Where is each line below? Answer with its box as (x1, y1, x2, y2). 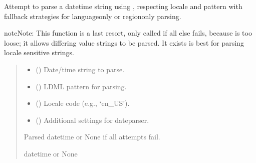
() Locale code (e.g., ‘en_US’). (36, 98, 130, 108)
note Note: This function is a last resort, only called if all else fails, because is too (4, 28, 252, 38)
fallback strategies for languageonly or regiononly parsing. (4, 11, 181, 21)
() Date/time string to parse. (36, 64, 125, 74)
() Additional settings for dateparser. (36, 114, 149, 125)
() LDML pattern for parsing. (36, 81, 127, 91)
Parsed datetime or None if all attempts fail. (24, 131, 160, 142)
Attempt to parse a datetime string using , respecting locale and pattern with (4, 1, 242, 11)
